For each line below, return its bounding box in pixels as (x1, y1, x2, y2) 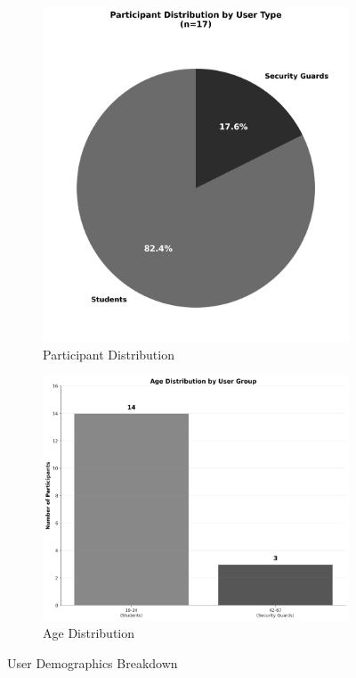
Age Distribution (43, 624, 134, 642)
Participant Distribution (43, 344, 174, 363)
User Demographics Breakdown (7, 653, 178, 672)
